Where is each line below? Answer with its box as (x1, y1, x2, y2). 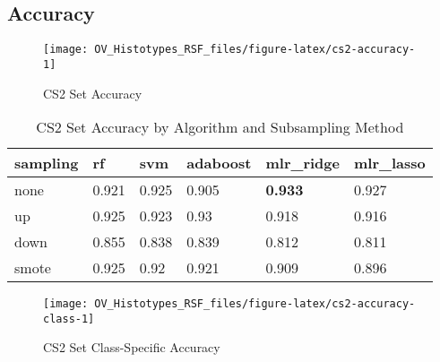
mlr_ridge (265, 152, 340, 174)
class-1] (43, 312, 95, 325)
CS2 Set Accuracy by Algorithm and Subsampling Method (36, 116, 404, 138)
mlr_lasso (353, 152, 426, 174)
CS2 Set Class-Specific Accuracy (43, 338, 220, 357)
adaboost (186, 152, 252, 174)
